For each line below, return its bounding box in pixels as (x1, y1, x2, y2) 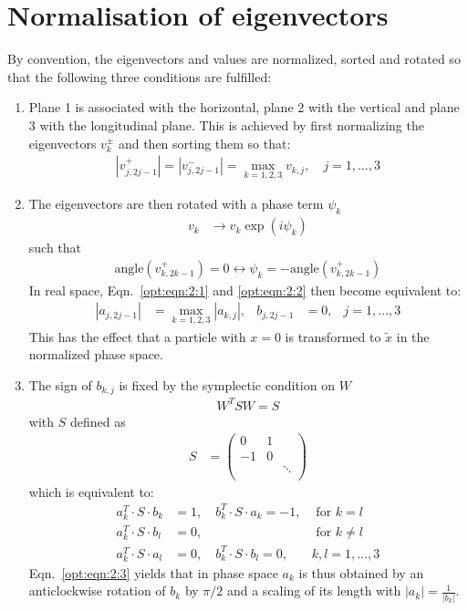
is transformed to (285, 326, 381, 346)
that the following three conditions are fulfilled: (7, 67, 272, 86)
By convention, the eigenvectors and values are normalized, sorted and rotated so (7, 49, 461, 68)
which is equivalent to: (28, 482, 154, 501)
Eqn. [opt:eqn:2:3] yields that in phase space (28, 563, 278, 582)
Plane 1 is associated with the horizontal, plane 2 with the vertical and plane (28, 98, 460, 117)
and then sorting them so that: (118, 133, 291, 152)
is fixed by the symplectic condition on (119, 375, 335, 394)
